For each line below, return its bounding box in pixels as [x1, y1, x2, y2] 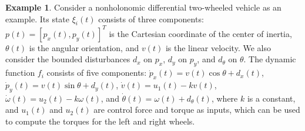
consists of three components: [98, 12, 204, 25]
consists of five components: [46, 66, 147, 79]
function [5, 66, 35, 79]
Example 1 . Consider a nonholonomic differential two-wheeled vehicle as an [5, 1, 281, 13]
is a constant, [247, 92, 296, 104]
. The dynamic [243, 53, 296, 65]
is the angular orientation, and [29, 41, 139, 53]
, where [211, 92, 238, 104]
